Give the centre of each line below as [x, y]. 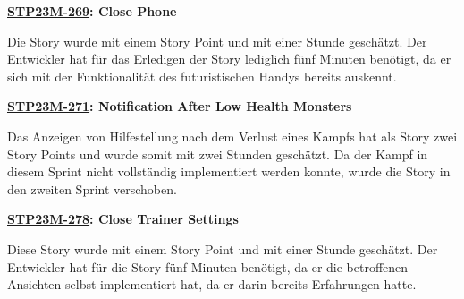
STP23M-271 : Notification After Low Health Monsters [180, 106]
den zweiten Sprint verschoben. [92, 188]
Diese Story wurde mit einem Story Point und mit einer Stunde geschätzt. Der [223, 248]
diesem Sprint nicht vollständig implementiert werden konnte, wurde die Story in [229, 171]
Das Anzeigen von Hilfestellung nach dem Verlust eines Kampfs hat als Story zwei [232, 136]
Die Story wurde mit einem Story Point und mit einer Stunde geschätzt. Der [217, 41]
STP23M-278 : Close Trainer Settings [123, 219]
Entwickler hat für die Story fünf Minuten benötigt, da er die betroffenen [208, 266]
